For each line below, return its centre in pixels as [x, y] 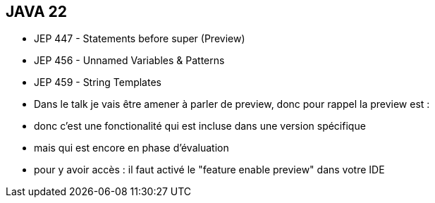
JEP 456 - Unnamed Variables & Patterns [129, 61]
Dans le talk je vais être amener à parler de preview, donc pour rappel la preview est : [232, 104]
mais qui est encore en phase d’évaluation [131, 148]
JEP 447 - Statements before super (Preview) [140, 39]
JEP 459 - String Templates [98, 82]
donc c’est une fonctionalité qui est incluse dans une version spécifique [200, 126]
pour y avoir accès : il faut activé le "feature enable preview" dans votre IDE [209, 170]
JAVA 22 [37, 12]
